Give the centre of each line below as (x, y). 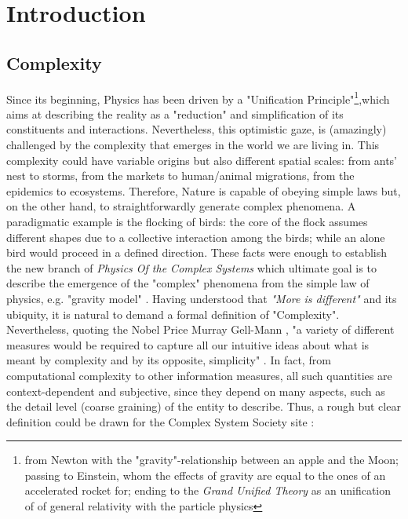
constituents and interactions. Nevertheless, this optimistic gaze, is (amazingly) (197, 129)
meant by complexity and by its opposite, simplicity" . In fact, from (169, 360)
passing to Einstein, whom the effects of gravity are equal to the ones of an (205, 475)
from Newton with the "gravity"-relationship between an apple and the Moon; (211, 460)
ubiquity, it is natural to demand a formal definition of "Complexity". (173, 314)
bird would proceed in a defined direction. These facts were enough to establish (197, 252)
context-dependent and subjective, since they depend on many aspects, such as (196, 391)
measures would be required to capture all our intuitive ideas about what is (188, 344)
